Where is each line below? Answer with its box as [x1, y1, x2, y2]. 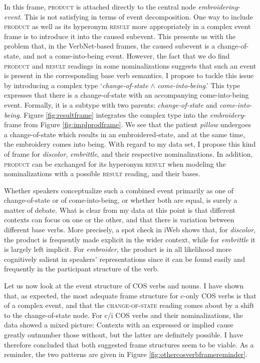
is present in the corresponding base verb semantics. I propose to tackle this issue [4, 70, 254, 81]
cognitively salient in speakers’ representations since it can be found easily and [4, 253, 245, 264]
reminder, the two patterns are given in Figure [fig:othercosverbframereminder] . [4, 349, 248, 359]
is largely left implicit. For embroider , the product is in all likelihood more [4, 244, 232, 254]
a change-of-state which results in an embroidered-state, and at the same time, [4, 129, 245, 139]
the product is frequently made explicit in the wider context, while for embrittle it [4, 234, 255, 244]
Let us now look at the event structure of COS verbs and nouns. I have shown [4, 280, 244, 291]
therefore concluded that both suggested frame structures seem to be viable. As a [4, 339, 254, 349]
